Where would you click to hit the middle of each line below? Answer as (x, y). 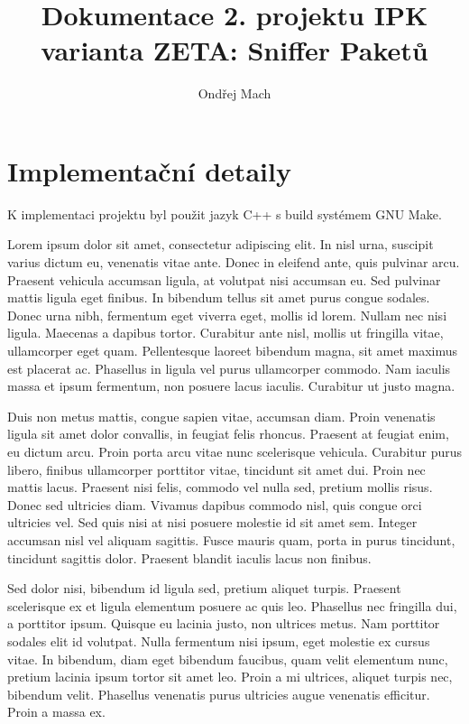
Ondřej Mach (234, 93)
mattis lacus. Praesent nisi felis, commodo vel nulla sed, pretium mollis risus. (220, 487)
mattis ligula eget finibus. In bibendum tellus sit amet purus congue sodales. (219, 297)
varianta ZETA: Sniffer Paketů (234, 50)
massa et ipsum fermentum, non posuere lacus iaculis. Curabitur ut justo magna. (231, 386)
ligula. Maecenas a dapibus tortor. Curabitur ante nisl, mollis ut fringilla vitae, (225, 333)
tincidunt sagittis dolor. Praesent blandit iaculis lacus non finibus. (189, 557)
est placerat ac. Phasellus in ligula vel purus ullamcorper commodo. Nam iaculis (229, 368)
